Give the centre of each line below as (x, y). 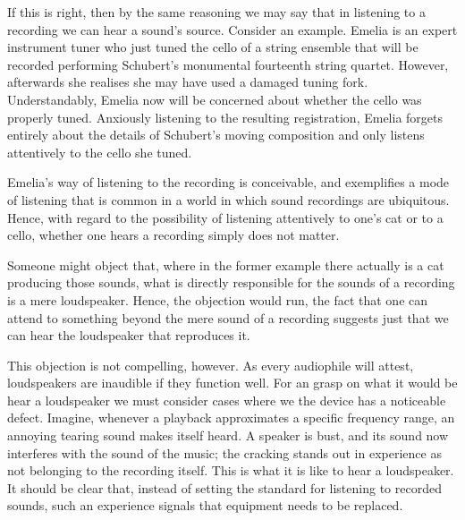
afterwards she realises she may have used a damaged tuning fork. (188, 82)
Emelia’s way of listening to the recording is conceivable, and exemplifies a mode (228, 182)
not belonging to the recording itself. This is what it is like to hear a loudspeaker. (231, 470)
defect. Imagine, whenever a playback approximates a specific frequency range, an (231, 418)
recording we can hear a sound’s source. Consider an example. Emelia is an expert (232, 29)
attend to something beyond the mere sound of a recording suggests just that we (228, 317)
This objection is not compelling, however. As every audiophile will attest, (211, 365)
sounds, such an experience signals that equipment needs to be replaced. (205, 505)
